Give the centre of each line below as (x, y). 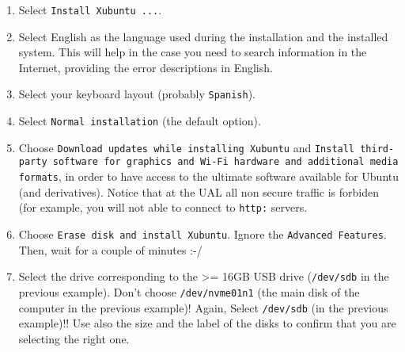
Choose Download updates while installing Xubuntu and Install (187, 147)
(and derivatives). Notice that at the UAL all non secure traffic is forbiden (199, 191)
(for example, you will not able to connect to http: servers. (163, 207)
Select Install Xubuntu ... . (90, 10)
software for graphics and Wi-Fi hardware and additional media (225, 162)
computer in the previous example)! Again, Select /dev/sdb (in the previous (203, 307)
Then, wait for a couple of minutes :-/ (110, 249)
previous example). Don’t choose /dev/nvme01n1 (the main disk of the (189, 291)
